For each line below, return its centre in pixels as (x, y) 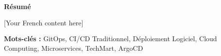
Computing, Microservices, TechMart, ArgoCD (74, 48)
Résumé (17, 6)
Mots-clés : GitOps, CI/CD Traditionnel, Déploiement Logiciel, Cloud (110, 39)
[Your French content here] (44, 22)
